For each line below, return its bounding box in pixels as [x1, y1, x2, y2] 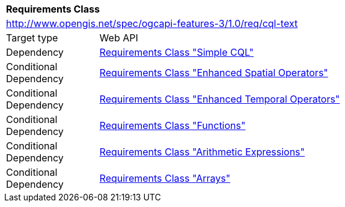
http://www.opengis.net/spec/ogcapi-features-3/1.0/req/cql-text [6, 17, 298, 29]
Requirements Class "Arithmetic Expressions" [99, 146, 305, 158]
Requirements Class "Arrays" [99, 172, 231, 184]
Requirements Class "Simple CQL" [99, 46, 254, 58]
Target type [6, 32, 58, 44]
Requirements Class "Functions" [99, 119, 246, 131]
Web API [99, 32, 138, 44]
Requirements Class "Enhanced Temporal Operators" [99, 93, 340, 105]
